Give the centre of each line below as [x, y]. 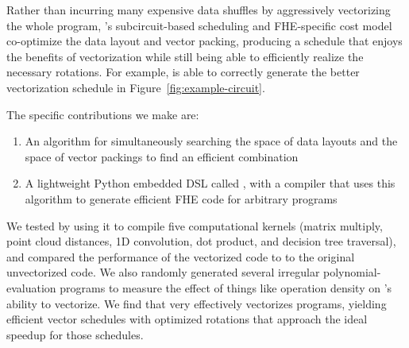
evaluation [31, 287]
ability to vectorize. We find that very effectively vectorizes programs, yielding [197, 303]
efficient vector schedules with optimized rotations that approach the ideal [187, 319]
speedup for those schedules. [75, 334]
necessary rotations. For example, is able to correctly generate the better [183, 72]
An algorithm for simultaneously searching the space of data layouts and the [211, 141]
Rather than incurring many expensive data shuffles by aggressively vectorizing [199, 10]
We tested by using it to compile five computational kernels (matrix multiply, [195, 225]
